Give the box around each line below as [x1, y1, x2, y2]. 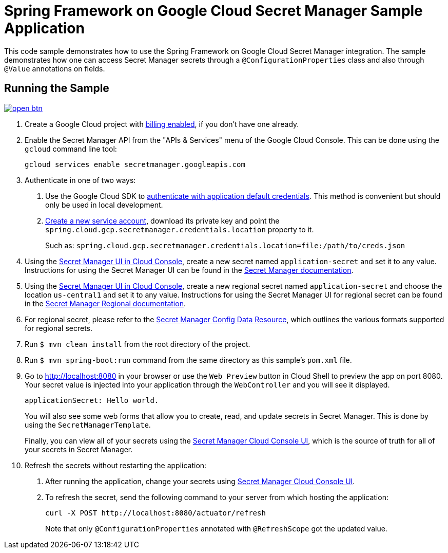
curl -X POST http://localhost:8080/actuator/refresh [45, 508, 266, 517]
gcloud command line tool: [25, 144, 117, 153]
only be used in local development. [45, 200, 163, 209]
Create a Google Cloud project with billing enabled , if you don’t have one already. [25, 119, 299, 128]
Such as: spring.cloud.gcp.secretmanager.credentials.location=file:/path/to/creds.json [45, 241, 405, 250]
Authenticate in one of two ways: [25, 175, 136, 185]
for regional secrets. [25, 323, 93, 333]
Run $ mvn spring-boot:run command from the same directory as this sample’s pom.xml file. [25, 355, 352, 364]
